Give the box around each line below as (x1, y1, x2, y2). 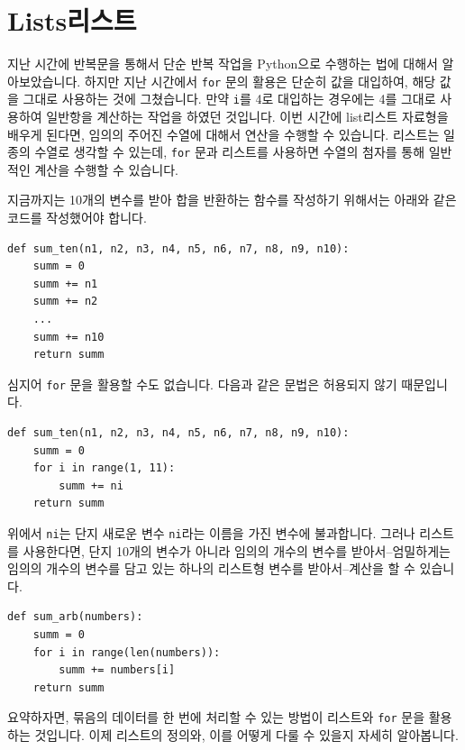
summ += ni (59, 479, 123, 492)
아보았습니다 (7, 71, 77, 90)
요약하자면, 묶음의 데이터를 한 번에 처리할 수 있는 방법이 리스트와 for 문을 (7, 708, 425, 727)
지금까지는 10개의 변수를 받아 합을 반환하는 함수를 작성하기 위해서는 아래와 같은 (7, 190, 457, 209)
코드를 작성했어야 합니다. (7, 208, 147, 227)
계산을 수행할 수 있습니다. (34, 160, 178, 178)
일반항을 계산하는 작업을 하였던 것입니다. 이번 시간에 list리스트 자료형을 (46, 107, 449, 126)
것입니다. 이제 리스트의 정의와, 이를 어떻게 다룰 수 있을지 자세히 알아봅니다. (34, 726, 459, 745)
